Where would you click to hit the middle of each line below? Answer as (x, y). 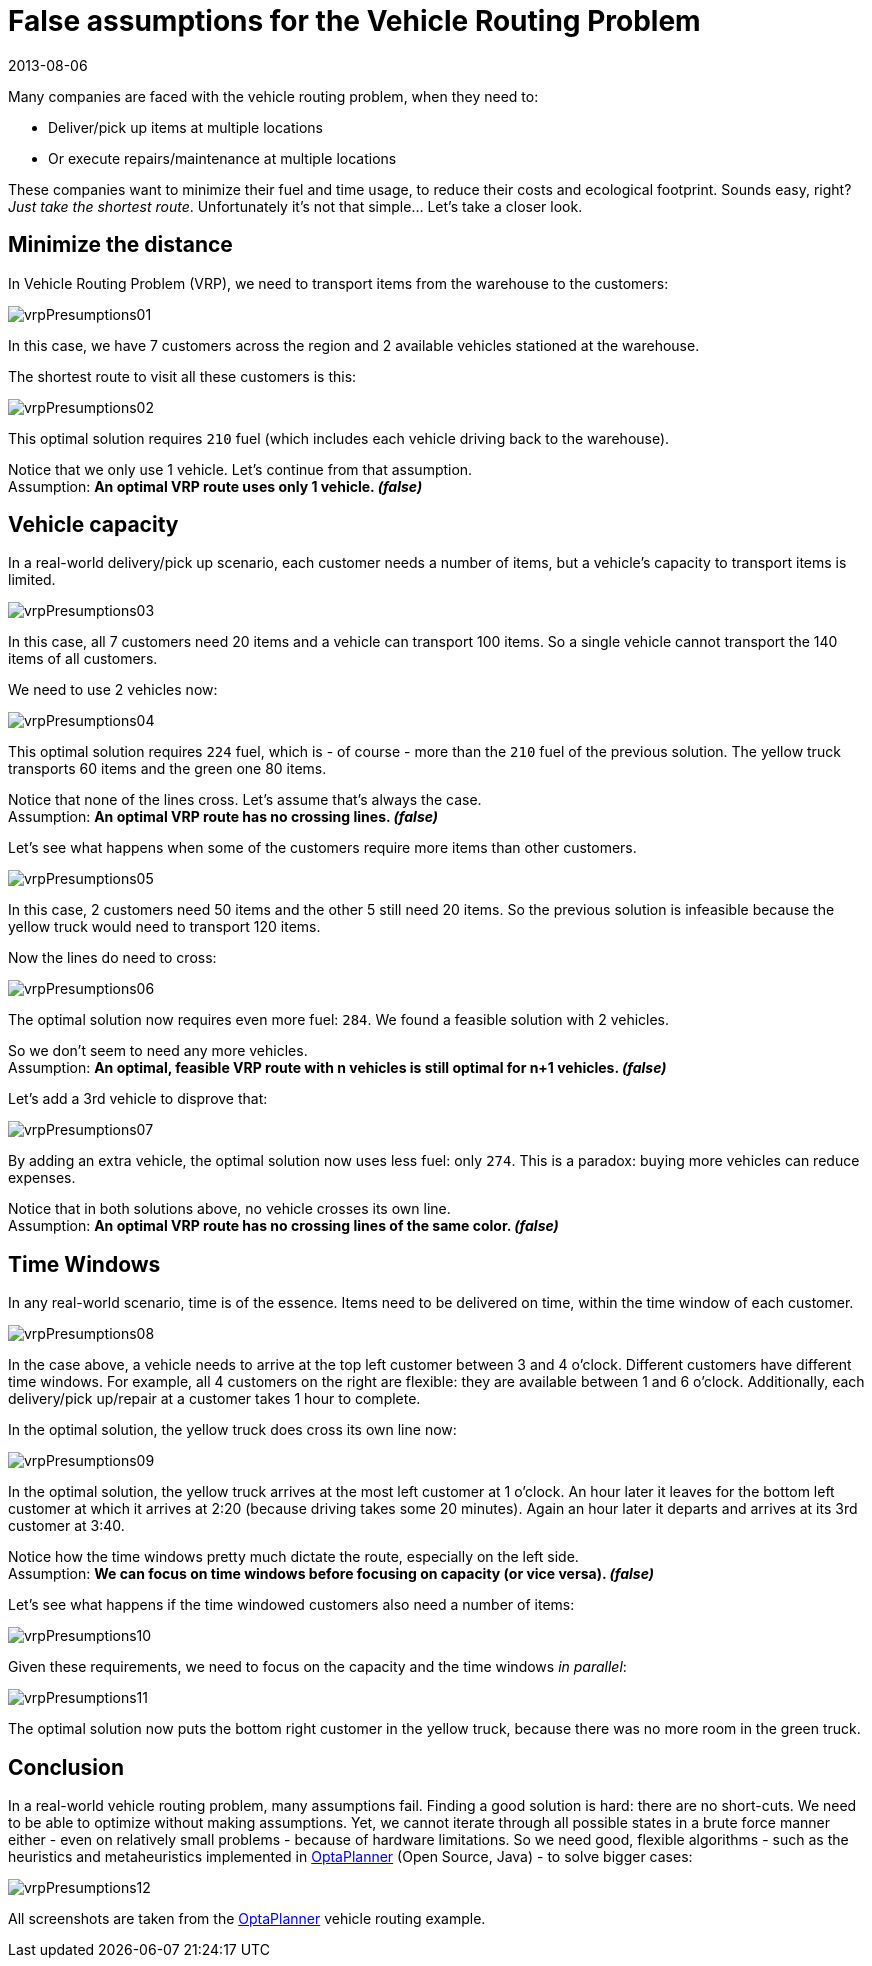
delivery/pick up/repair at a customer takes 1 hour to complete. (214, 1399)
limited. (32, 580)
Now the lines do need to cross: (112, 958)
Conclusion (66, 1767)
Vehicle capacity (93, 525)
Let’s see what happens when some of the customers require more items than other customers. (322, 848)
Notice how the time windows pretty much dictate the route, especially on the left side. (293, 1557)
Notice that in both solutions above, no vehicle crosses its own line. (229, 1209)
